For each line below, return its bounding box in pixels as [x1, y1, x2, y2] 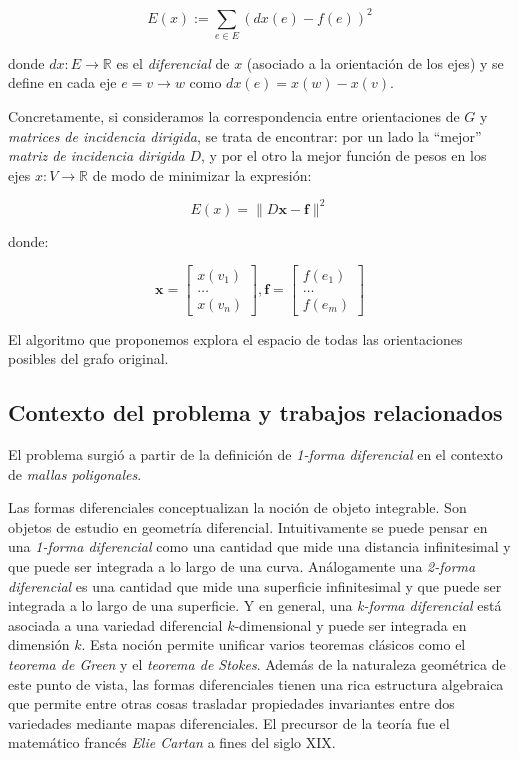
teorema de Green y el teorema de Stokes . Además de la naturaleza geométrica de [8, 653, 506, 674]
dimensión [8, 634, 70, 655]
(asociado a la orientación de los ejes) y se [246, 52, 504, 73]
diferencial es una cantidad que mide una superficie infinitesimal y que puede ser [8, 575, 502, 596]
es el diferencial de [116, 52, 230, 73]
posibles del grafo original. [8, 348, 169, 369]
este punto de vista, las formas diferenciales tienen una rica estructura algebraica [8, 673, 504, 694]
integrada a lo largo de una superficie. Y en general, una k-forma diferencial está [8, 595, 502, 616]
